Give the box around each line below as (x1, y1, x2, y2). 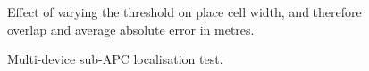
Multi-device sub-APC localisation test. (7, 50, 223, 68)
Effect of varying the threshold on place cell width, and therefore (7, 3, 362, 20)
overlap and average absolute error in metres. (7, 20, 255, 38)
